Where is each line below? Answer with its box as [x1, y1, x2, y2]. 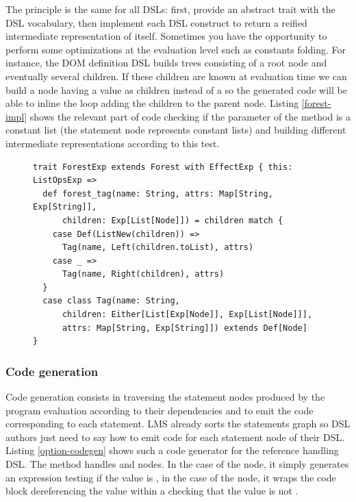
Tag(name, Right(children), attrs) [62, 269, 225, 279]
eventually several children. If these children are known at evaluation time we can [5, 68, 347, 83]
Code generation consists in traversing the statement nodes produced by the [5, 390, 325, 404]
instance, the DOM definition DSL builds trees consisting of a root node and [5, 55, 327, 70]
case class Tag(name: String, [42, 296, 180, 306]
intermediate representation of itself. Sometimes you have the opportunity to [5, 29, 327, 43]
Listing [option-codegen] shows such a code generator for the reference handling [5, 443, 339, 457]
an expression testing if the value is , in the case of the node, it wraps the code [5, 470, 336, 484]
